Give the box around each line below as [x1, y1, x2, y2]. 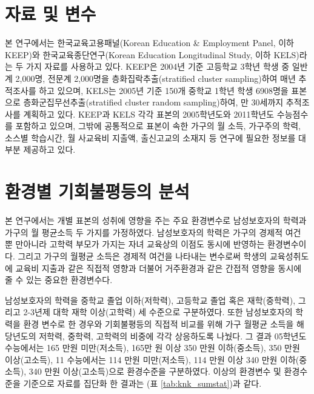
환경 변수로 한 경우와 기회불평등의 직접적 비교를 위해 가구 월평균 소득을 [23, 317, 294, 330]
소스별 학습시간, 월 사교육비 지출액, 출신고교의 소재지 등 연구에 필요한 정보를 [5, 131, 296, 144]
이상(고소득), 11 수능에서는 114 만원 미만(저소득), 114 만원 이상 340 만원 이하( [5, 353, 299, 366]
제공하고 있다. [23, 143, 76, 156]
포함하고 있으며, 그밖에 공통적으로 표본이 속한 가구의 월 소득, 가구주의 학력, [15, 119, 301, 132]
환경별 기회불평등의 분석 [5, 179, 190, 204]
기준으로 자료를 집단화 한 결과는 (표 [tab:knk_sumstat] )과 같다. [23, 376, 262, 389]
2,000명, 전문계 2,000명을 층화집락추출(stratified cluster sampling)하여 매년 [15, 72, 296, 84]
